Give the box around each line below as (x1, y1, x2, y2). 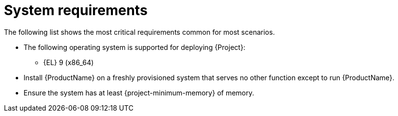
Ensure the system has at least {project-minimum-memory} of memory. (24, 88, 254, 97)
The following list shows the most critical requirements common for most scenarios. (4, 27, 275, 36)
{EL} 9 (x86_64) (43, 58, 94, 67)
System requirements (4, 2, 148, 19)
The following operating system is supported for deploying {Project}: (24, 43, 245, 51)
